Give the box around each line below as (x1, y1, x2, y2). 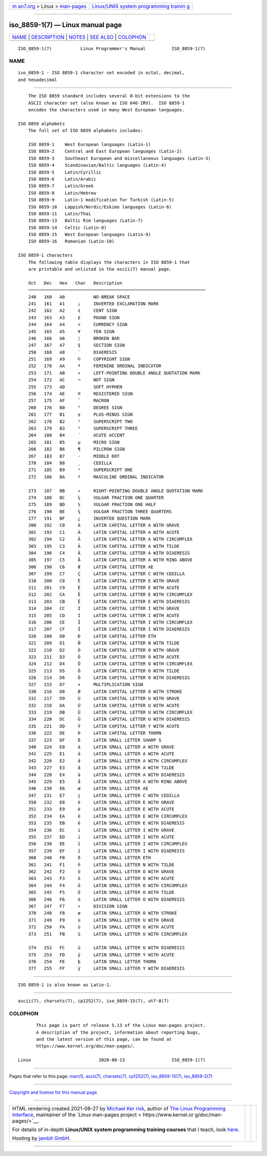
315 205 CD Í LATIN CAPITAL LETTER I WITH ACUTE (28, 613, 180, 618)
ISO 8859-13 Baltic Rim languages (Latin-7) (28, 218, 143, 224)
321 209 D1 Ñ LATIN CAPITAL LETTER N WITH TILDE (28, 640, 180, 646)
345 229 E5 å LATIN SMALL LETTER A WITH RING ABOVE (28, 778, 187, 784)
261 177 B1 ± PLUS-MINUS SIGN (28, 412, 133, 418)
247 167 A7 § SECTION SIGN (28, 342, 125, 348)
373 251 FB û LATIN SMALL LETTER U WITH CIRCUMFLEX (28, 931, 187, 937)
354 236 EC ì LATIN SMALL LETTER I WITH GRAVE (28, 827, 175, 833)
